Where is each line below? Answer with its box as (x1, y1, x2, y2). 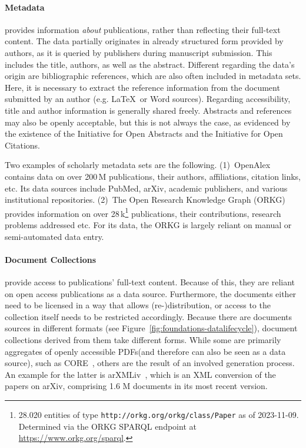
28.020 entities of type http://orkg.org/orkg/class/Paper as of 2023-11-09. (18, 408, 299, 420)
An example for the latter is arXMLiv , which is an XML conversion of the (5, 368, 276, 380)
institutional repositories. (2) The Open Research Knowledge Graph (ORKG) (5, 193, 285, 206)
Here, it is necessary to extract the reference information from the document (5, 81, 280, 93)
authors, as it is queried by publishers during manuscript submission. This (5, 46, 272, 58)
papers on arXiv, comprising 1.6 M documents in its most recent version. (5, 380, 268, 392)
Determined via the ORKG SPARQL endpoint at (18, 420, 197, 432)
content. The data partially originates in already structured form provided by (5, 35, 284, 47)
